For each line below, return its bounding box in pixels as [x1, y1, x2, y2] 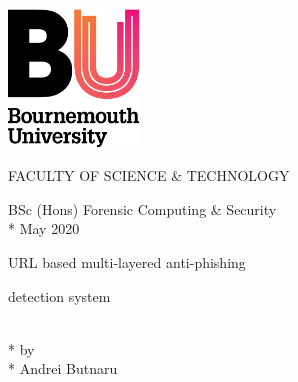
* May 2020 [8, 218, 80, 239]
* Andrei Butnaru [8, 358, 118, 379]
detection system [8, 285, 111, 306]
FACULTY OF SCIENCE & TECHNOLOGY [8, 165, 290, 186]
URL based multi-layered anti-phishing [8, 252, 246, 273]
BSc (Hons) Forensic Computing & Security [8, 198, 277, 219]
